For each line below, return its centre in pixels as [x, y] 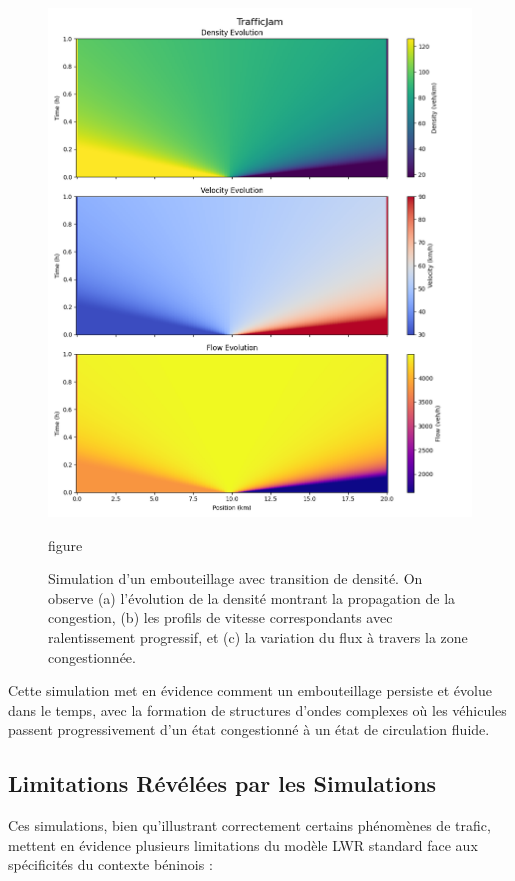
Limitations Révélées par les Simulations [222, 783]
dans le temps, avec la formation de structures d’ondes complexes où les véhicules [257, 709]
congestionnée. [92, 656]
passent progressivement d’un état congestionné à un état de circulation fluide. [249, 729]
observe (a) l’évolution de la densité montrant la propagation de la [252, 597]
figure [65, 544]
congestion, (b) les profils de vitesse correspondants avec [220, 617]
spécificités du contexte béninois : [110, 864]
